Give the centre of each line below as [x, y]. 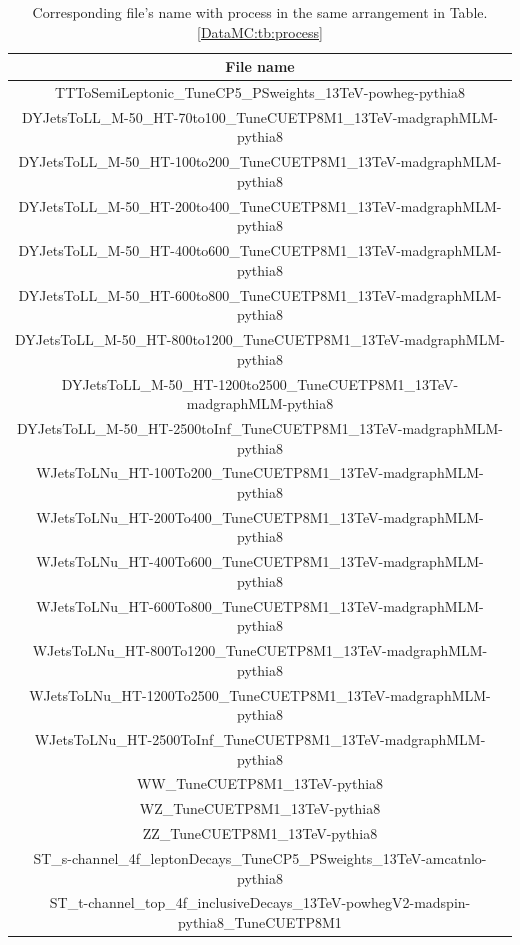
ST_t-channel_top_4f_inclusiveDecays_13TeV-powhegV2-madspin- [260, 902]
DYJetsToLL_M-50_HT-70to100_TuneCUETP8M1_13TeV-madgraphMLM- [260, 116]
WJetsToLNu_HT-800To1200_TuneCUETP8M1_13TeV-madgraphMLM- [260, 650]
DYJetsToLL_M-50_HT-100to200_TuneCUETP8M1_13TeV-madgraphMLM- [260, 161]
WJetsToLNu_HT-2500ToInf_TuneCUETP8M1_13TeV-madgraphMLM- [260, 739]
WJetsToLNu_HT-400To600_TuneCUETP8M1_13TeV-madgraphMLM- [260, 561]
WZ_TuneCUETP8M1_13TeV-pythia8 [260, 808]
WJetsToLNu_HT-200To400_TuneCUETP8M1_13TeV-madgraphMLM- [260, 516]
